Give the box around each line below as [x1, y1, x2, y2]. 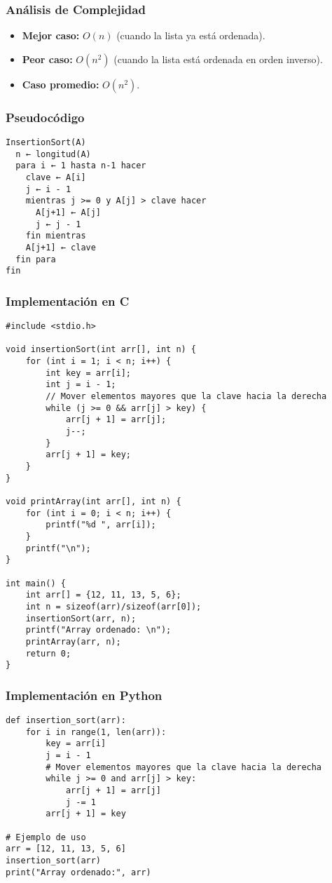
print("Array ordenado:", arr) [6, 867, 151, 877]
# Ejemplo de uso [6, 832, 86, 842]
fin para [15, 254, 56, 264]
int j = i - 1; [46, 379, 116, 390]
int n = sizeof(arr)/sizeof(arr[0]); [25, 601, 202, 612]
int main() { [6, 578, 66, 588]
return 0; [25, 648, 71, 659]
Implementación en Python [6, 686, 162, 703]
